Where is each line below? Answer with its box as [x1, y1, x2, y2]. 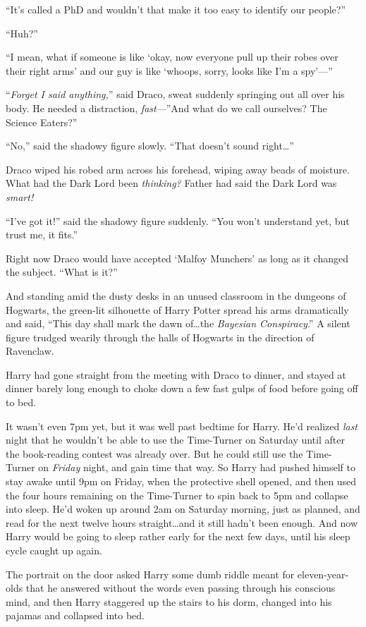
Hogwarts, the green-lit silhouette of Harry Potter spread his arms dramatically [6, 302, 349, 317]
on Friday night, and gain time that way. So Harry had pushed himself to [38, 460, 355, 475]
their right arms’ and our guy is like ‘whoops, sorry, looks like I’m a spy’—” [6, 63, 333, 78]
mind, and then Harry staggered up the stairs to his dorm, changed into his [6, 594, 332, 609]
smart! [6, 189, 34, 204]
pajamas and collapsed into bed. [6, 608, 145, 623]
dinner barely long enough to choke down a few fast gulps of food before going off [6, 381, 358, 396]
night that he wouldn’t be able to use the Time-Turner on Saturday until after [6, 432, 345, 447]
